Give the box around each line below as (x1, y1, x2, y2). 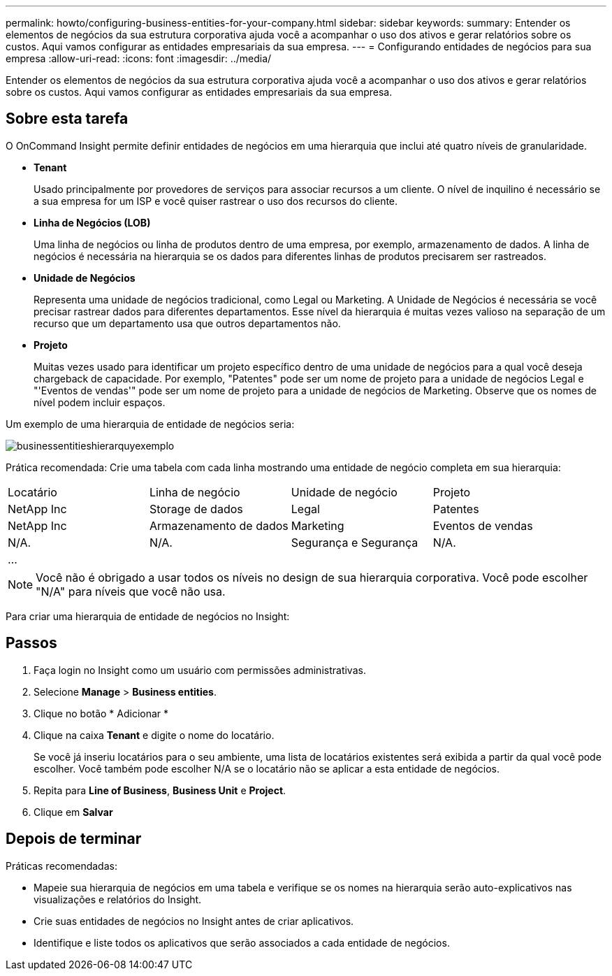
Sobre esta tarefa (6, 110, 129, 128)
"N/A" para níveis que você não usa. (36, 584, 226, 598)
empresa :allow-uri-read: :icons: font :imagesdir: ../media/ (6, 52, 272, 64)
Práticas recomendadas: (6, 859, 117, 872)
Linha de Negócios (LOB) (34, 216, 151, 229)
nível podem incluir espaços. (34, 396, 166, 408)
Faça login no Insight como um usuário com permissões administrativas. (34, 663, 366, 676)
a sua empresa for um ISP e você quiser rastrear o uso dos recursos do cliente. (34, 194, 398, 207)
